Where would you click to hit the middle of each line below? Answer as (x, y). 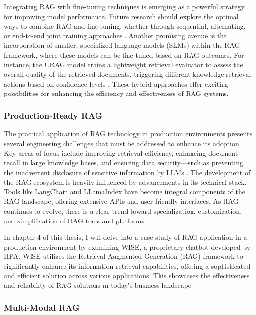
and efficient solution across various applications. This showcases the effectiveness (127, 275)
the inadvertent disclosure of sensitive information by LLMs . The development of (127, 172)
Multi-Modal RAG (42, 307)
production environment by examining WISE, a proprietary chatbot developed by (127, 246)
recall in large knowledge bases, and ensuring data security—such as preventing (124, 162)
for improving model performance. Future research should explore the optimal (121, 16)
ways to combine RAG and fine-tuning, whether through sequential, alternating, (125, 26)
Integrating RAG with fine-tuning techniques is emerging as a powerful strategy (124, 6)
